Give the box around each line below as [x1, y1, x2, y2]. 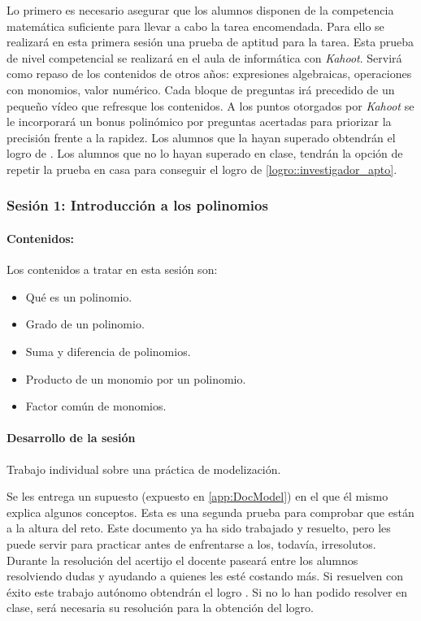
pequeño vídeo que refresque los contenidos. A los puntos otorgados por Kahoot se [7, 97, 414, 114]
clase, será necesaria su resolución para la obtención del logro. [7, 599, 314, 616]
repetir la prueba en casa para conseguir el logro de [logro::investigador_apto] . [7, 160, 397, 177]
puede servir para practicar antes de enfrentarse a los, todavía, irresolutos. [7, 535, 376, 552]
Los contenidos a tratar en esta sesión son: [7, 261, 218, 278]
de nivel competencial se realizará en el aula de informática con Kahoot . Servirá [7, 49, 402, 66]
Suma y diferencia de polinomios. [25, 342, 191, 359]
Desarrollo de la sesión [7, 429, 136, 446]
